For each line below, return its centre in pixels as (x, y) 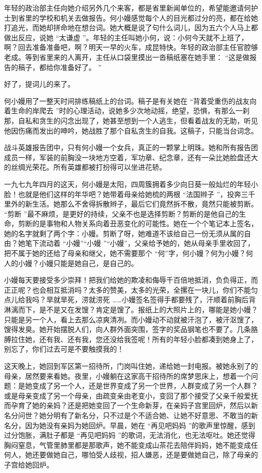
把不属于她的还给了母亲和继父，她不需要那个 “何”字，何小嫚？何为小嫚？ (125, 253)
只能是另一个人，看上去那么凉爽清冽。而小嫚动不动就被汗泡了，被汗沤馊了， (131, 319)
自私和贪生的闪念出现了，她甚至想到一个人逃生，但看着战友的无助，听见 (138, 120)
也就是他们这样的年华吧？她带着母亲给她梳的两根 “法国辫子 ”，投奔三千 (137, 194)
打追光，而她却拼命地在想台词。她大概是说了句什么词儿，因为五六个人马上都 (131, 27)
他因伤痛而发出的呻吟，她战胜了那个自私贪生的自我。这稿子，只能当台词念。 (131, 130)
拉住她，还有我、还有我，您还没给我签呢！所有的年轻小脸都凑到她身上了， (134, 339)
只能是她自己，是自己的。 (95, 263)
